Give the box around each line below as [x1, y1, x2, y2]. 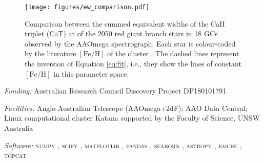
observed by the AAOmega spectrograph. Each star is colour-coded [25, 38, 236, 49]
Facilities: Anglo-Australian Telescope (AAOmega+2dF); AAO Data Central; [4, 102, 248, 113]
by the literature [25, 48, 76, 59]
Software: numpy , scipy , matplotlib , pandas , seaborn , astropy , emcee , [4, 140, 242, 150]
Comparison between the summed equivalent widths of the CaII [25, 18, 225, 29]
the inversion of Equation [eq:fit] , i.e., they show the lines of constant [25, 58, 241, 69]
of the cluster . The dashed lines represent [107, 48, 239, 59]
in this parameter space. [53, 68, 129, 79]
